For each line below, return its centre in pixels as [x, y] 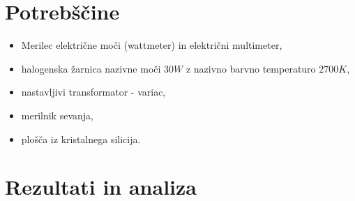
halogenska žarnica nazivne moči [91, 68]
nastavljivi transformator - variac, [93, 92]
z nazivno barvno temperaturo [251, 68]
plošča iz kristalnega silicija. [81, 139]
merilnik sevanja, [57, 115]
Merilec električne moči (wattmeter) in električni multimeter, [152, 45]
